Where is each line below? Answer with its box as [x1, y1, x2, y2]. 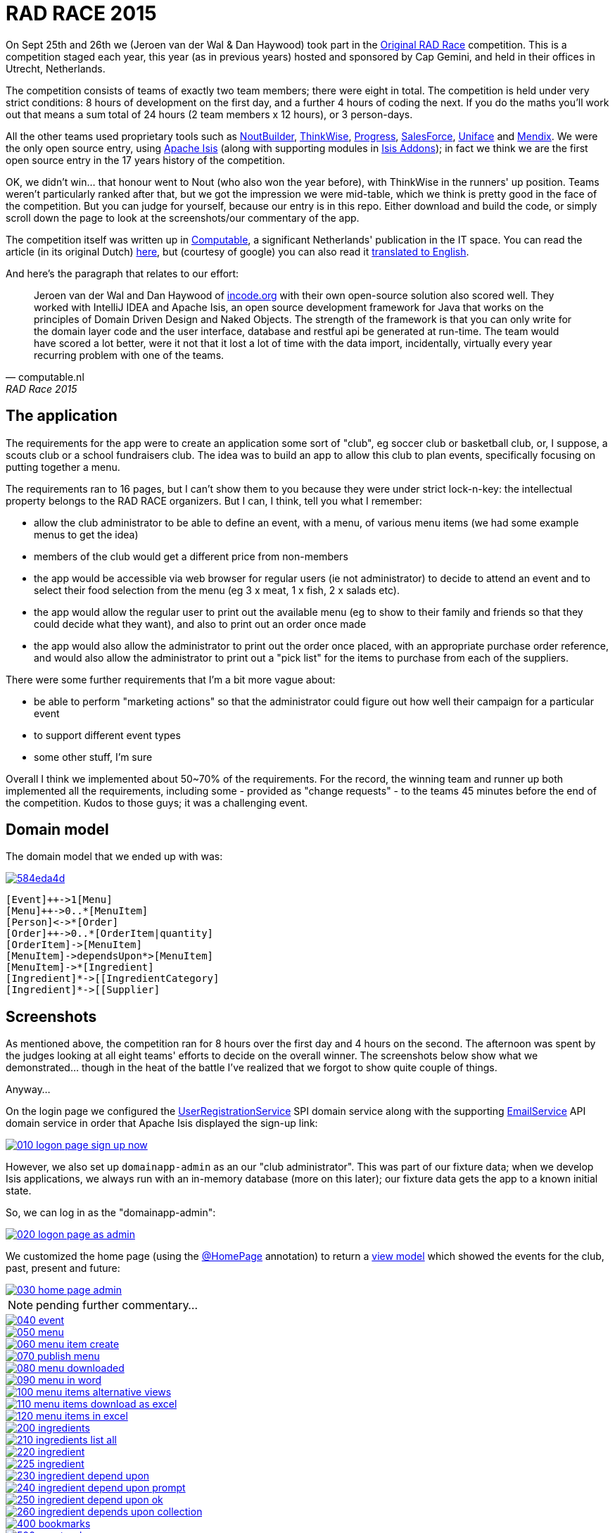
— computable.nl [6, 370, 84, 383]
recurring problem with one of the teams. [34, 348, 224, 361]
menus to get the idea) [34, 528, 139, 541]
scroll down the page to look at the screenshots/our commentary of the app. [6, 211, 360, 224]
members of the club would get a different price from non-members [34, 550, 348, 562]
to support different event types [34, 728, 181, 741]
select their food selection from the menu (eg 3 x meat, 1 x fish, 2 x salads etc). [34, 583, 400, 596]
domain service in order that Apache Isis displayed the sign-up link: [6, 1117, 318, 1130]
